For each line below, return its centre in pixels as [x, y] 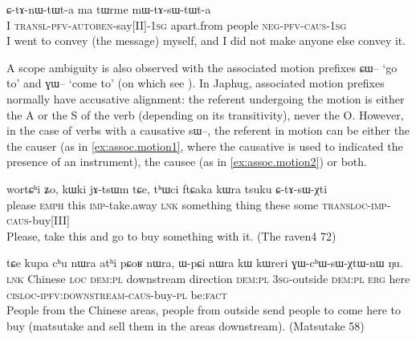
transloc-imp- [356, 204]
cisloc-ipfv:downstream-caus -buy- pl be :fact [117, 294]
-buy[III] [49, 220]
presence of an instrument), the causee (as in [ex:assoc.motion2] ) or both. [187, 162]
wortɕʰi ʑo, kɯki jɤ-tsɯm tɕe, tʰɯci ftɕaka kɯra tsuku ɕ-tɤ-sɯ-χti [167, 188]
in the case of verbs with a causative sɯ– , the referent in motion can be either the [208, 130]
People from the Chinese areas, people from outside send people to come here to [204, 310]
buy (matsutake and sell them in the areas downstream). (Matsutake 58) [186, 325]
